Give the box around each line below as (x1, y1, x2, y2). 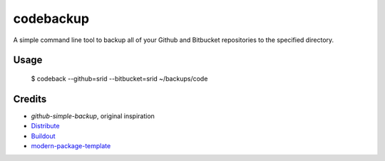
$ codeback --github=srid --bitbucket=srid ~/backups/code (31, 74, 208, 83)
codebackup (13, 11, 89, 26)
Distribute (31, 122, 60, 130)
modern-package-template (31, 142, 111, 150)
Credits (13, 93, 47, 105)
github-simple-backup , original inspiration (31, 111, 155, 120)
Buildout (31, 132, 56, 140)
